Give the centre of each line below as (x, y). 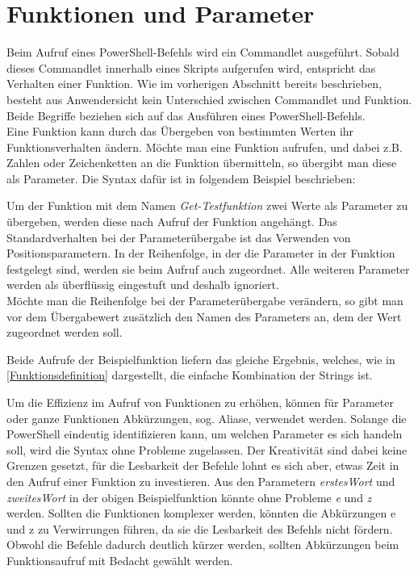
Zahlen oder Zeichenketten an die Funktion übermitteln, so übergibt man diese (202, 163)
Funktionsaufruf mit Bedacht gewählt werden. (120, 560)
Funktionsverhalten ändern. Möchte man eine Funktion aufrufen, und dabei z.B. (205, 147)
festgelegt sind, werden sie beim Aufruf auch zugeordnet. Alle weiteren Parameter (208, 268)
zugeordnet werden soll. (65, 332)
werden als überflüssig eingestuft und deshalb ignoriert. (143, 285)
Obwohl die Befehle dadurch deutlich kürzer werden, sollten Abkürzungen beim (203, 545)
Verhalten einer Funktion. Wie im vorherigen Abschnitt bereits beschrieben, (194, 84)
